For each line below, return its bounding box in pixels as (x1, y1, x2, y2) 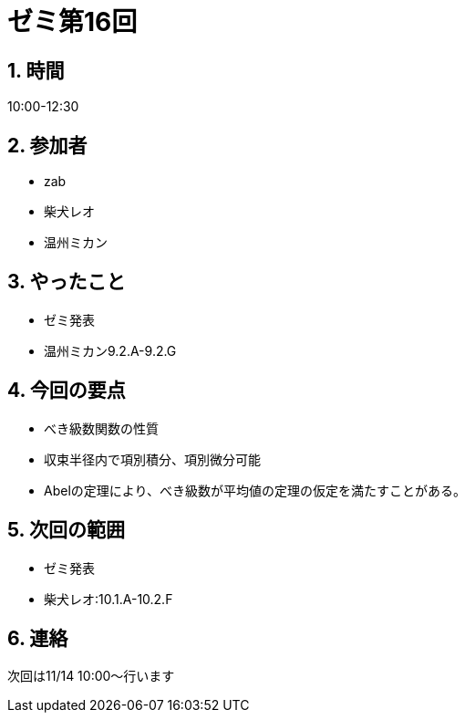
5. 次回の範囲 (7, 518, 125, 542)
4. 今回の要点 (7, 379, 126, 402)
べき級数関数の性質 (44, 420, 159, 436)
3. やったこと (7, 270, 126, 294)
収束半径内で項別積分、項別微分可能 (44, 451, 261, 467)
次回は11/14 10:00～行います (7, 668, 175, 684)
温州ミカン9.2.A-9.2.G (44, 342, 177, 359)
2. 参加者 (7, 133, 88, 157)
